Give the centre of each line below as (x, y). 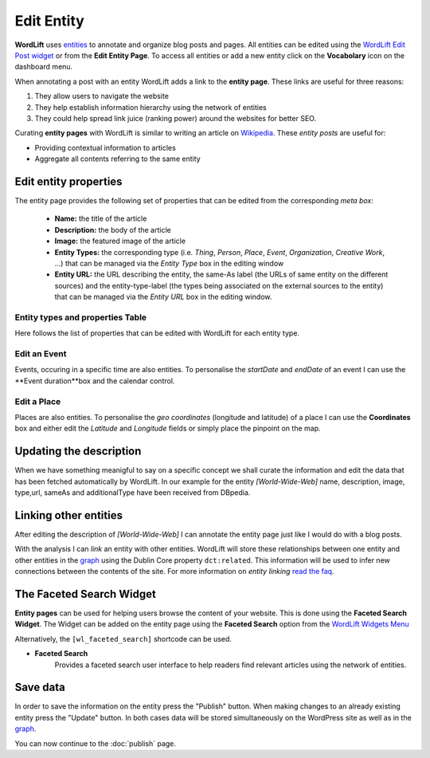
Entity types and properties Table (81, 317)
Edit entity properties (68, 181)
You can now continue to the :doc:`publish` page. (96, 743)
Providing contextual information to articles (106, 147)
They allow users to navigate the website (102, 96)
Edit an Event (41, 353)
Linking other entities (69, 515)
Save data (40, 687)
